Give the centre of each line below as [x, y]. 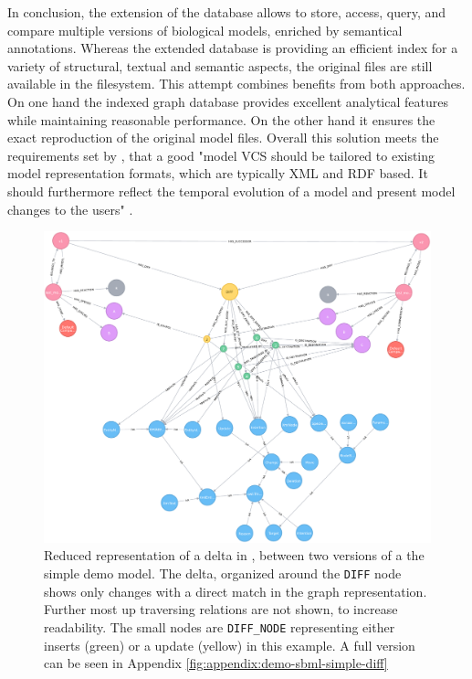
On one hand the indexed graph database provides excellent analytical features [228, 101]
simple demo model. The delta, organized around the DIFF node [223, 573]
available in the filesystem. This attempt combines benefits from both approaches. [236, 84]
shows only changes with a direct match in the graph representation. [236, 591]
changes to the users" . [70, 209]
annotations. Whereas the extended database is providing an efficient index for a [233, 48]
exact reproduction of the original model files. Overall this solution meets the [223, 138]
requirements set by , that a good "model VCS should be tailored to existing [221, 155]
